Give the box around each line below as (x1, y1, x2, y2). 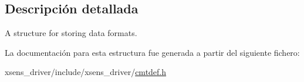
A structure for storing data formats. (5, 27, 137, 39)
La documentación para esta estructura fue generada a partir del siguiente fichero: (5, 46, 300, 58)
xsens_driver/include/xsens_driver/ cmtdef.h (5, 66, 167, 78)
